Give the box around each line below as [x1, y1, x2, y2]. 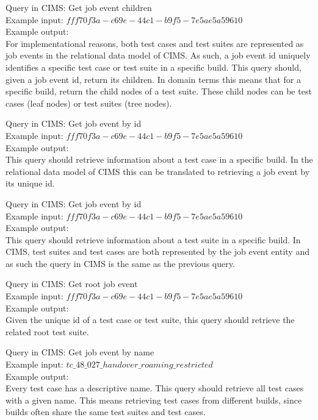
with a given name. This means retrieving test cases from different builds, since [5, 393, 302, 406]
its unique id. [5, 177, 55, 190]
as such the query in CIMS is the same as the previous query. [5, 257, 235, 269]
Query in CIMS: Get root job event [5, 277, 138, 290]
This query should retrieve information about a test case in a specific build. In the [5, 153, 313, 166]
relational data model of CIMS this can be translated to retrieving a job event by [5, 165, 310, 177]
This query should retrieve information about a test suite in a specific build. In [5, 233, 301, 246]
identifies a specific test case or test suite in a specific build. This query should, [5, 60, 302, 73]
